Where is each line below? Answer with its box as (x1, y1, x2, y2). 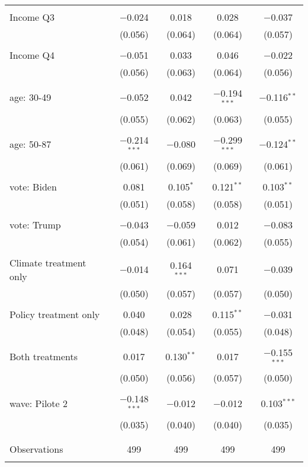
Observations (9, 442, 63, 456)
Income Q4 (9, 48, 54, 62)
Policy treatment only (9, 307, 100, 321)
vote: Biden (9, 179, 57, 193)
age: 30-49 (9, 90, 52, 104)
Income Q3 (9, 10, 54, 24)
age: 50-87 (9, 137, 52, 151)
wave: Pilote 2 (9, 396, 68, 410)
